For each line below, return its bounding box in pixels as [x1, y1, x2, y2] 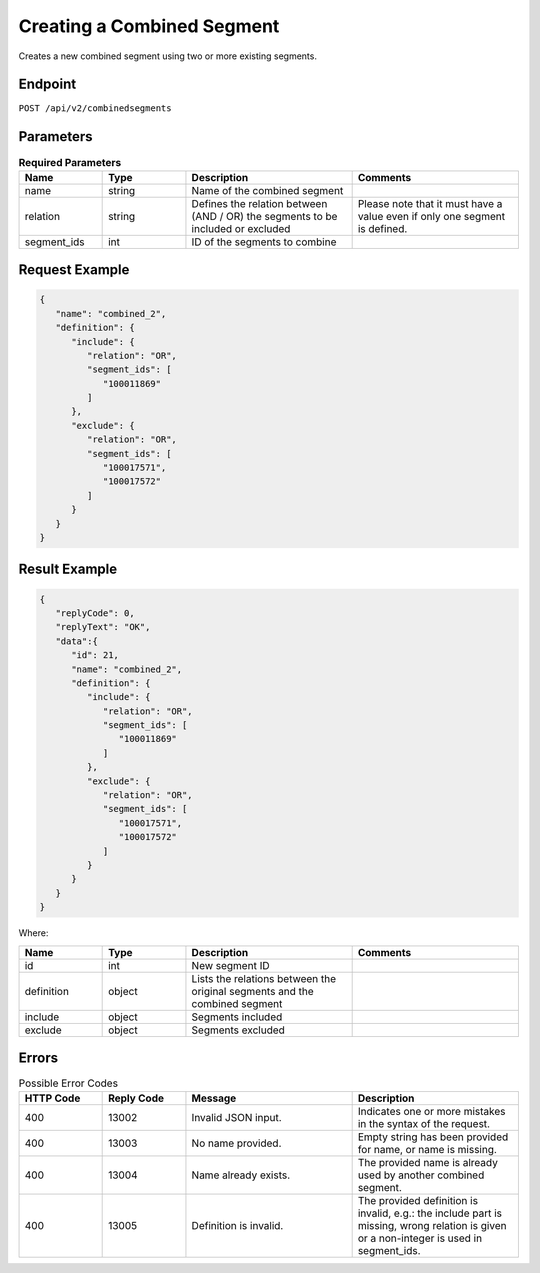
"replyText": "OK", [55, 621, 151, 633]
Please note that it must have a [357, 196, 503, 210]
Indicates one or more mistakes [357, 1105, 506, 1119]
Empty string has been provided [357, 1130, 509, 1144]
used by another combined [357, 1168, 485, 1182]
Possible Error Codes [18, 1076, 119, 1090]
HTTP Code [24, 1091, 81, 1105]
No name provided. [191, 1136, 282, 1150]
